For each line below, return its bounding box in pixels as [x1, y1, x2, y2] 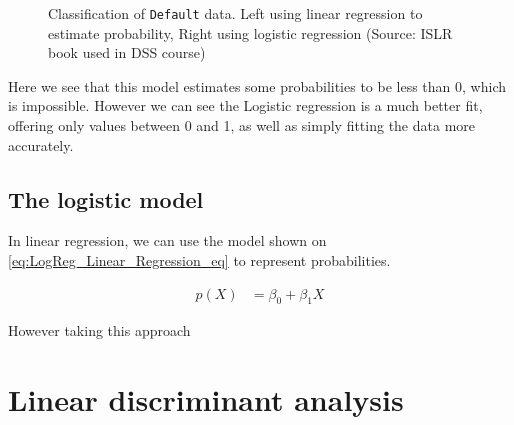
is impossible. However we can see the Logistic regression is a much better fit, [8, 95, 483, 116]
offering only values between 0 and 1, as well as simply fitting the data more [8, 115, 476, 136]
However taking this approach [8, 320, 191, 341]
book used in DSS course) [48, 42, 206, 63]
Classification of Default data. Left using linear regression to [48, 3, 423, 23]
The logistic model [8, 183, 204, 214]
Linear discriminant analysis [8, 379, 404, 420]
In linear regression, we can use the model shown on [8, 230, 327, 251]
